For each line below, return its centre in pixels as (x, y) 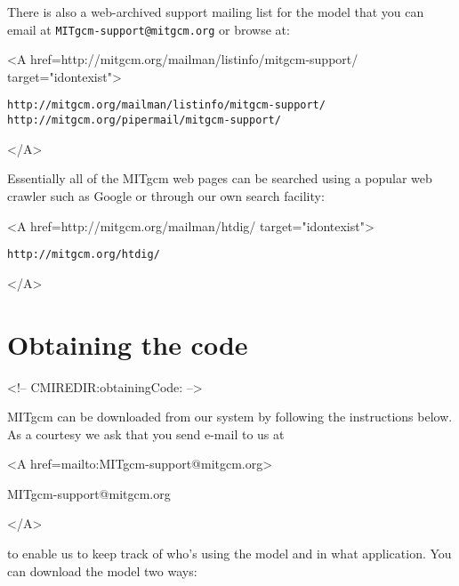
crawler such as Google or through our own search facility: (166, 195)
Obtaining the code (128, 344)
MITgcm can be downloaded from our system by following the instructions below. (230, 417)
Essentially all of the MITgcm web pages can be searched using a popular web (220, 178)
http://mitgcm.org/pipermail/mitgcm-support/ (144, 120)
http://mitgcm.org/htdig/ (84, 255)
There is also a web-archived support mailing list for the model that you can (216, 12)
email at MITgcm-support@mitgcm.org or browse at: (149, 29)
